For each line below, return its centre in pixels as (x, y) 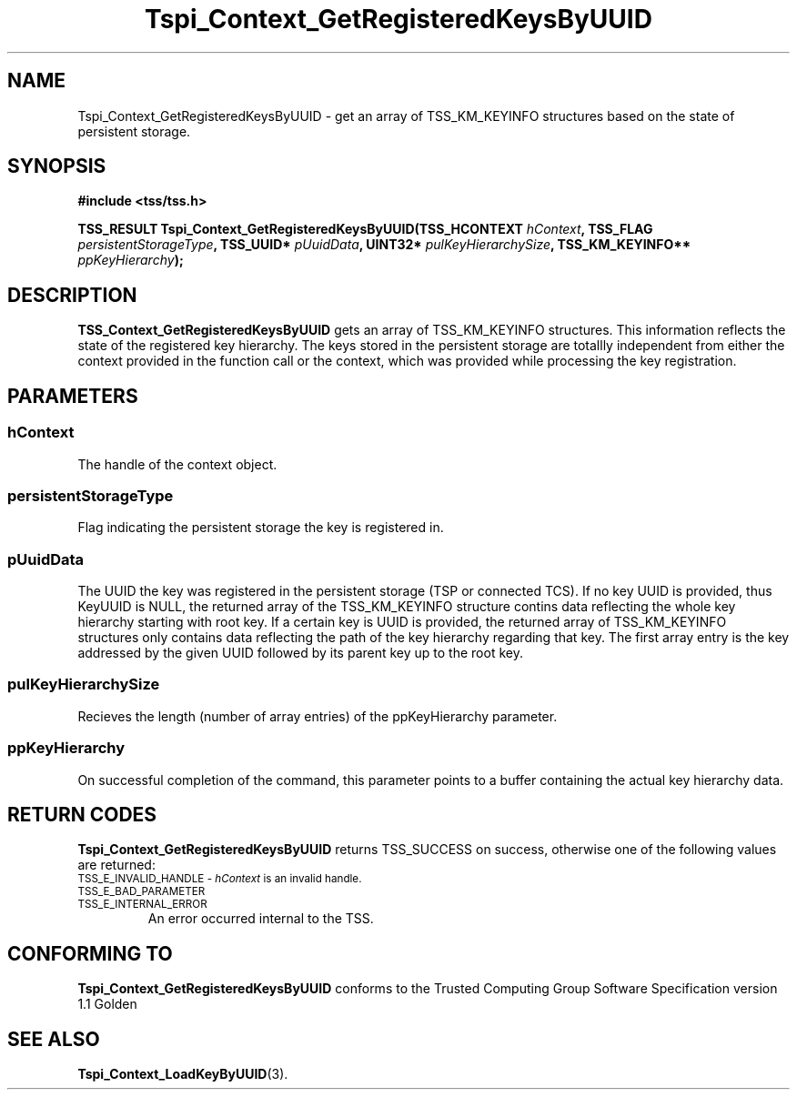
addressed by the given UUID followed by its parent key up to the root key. (300, 653)
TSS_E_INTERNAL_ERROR (142, 905)
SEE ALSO (54, 1039)
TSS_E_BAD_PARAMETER (141, 892)
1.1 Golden (107, 1004)
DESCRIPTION (72, 295)
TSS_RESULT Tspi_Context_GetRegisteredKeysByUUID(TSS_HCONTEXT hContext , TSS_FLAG (365, 229)
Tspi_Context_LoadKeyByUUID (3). (183, 1074)
